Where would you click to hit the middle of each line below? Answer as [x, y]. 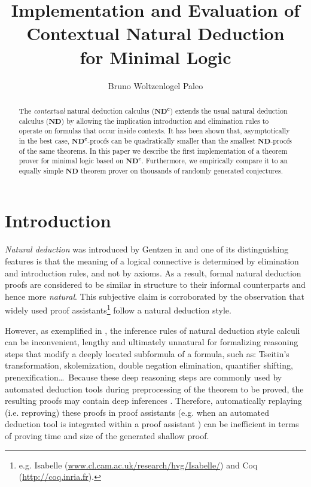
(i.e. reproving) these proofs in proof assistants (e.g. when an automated [137, 412]
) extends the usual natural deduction [229, 110]
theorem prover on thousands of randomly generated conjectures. [182, 170]
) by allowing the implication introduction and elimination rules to [165, 121]
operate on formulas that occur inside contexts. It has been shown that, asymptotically [154, 131]
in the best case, [44, 140]
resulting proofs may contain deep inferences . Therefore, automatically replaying [153, 401]
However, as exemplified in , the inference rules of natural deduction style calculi [153, 330]
